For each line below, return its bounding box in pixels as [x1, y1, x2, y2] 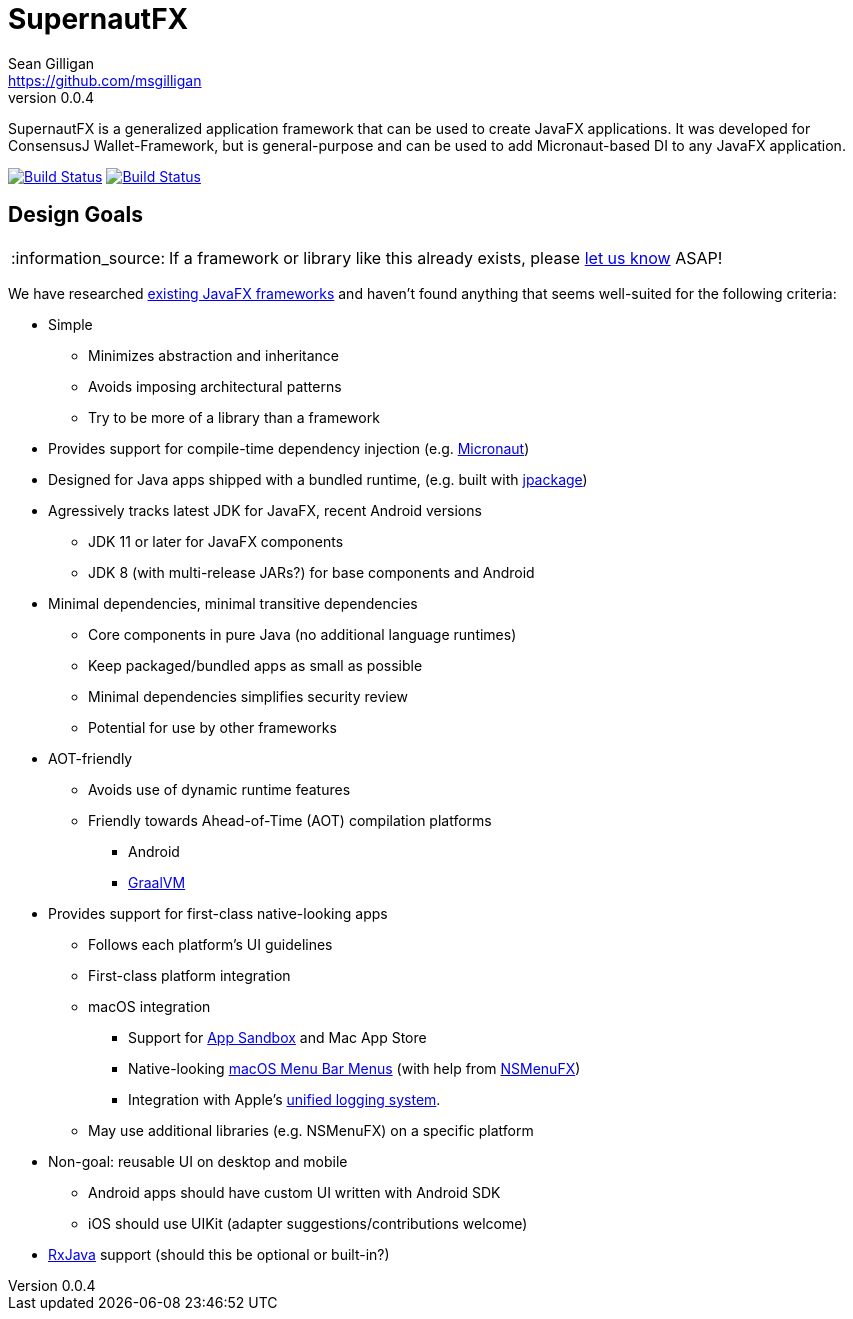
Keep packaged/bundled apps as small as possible [88, 656, 423, 674]
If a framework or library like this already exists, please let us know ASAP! [169, 247, 723, 268]
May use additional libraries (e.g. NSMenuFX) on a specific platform [88, 1121, 534, 1139]
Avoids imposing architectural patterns [88, 377, 342, 395]
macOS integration [88, 997, 211, 1015]
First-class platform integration [88, 966, 291, 984]
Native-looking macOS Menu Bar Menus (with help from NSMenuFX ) [128, 1059, 581, 1077]
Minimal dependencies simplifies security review [88, 687, 409, 705]
